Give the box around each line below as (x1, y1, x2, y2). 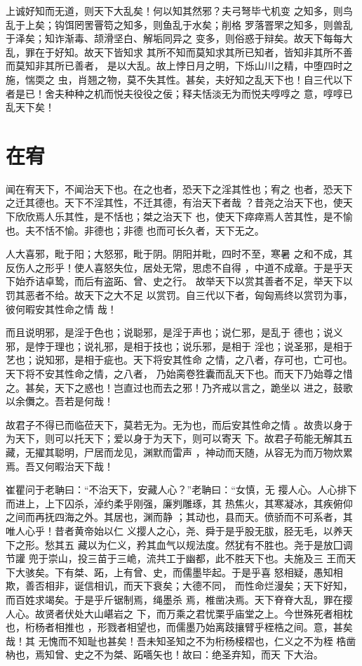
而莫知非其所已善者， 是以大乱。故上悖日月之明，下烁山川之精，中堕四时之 (6, 58, 353, 73)
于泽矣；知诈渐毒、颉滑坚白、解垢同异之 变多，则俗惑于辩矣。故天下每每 (6, 31, 343, 46)
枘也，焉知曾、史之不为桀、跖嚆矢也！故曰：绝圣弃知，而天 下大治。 (6, 647, 323, 662)
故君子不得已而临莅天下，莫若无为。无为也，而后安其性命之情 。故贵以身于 (6, 417, 353, 432)
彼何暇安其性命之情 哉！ (6, 301, 117, 316)
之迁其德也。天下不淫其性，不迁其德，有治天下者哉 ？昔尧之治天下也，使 (6, 195, 343, 210)
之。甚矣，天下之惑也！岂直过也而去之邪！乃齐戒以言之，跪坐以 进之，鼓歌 (6, 380, 353, 394)
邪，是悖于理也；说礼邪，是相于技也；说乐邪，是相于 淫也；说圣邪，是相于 (6, 338, 353, 353)
